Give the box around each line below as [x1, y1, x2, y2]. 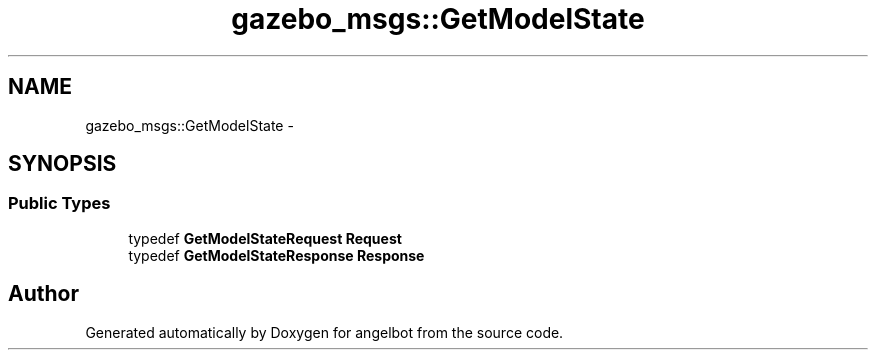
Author [8, 281, 79, 307]
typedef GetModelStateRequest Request [128, 229, 402, 247]
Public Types [8, 193, 111, 214]
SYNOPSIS [8, 151, 117, 177]
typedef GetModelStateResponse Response [128, 246, 425, 264]
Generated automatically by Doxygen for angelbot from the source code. [85, 323, 564, 341]
